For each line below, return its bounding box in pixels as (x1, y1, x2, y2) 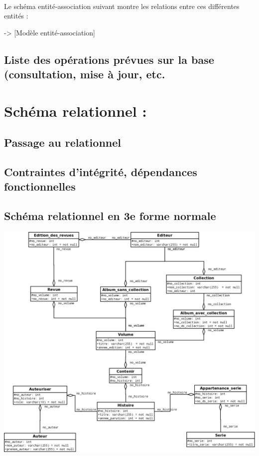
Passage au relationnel (4, 135, 121, 150)
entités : (4, 10, 28, 21)
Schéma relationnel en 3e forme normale (4, 208, 216, 224)
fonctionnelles (4, 179, 76, 194)
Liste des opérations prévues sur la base (4, 51, 214, 67)
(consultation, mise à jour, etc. (4, 66, 165, 82)
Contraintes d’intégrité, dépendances (4, 164, 197, 180)
